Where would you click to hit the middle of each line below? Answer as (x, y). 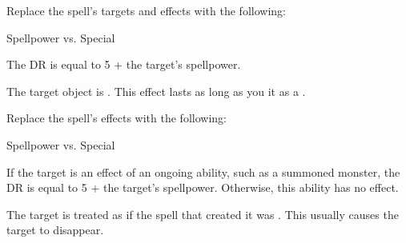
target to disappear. (55, 230)
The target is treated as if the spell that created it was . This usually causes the (203, 214)
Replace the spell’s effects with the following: (117, 118)
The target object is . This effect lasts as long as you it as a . (156, 91)
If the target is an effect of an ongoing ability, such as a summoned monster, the (203, 171)
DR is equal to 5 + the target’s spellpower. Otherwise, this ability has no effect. (203, 187)
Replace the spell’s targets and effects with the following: (146, 10)
